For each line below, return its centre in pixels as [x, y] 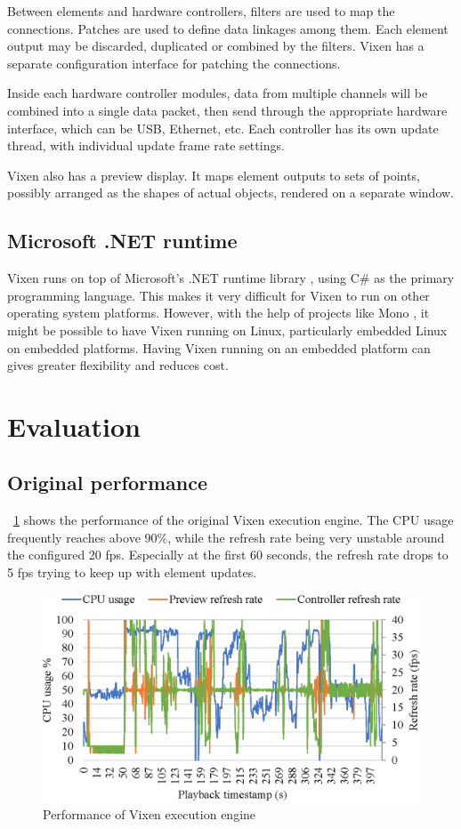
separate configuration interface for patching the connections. [174, 63]
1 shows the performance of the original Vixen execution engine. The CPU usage [234, 520]
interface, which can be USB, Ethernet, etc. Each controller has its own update [223, 128]
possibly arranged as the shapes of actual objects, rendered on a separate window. [231, 193]
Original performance [108, 483]
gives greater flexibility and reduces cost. [118, 365]
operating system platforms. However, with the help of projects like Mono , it [218, 313]
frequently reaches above [74, 537]
